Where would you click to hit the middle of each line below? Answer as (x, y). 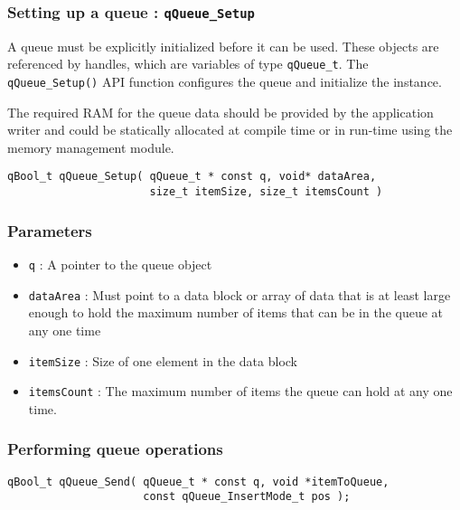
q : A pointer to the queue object (120, 264)
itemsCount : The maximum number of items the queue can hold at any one (240, 391)
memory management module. (91, 147)
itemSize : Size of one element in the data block (163, 360)
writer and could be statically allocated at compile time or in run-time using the (230, 130)
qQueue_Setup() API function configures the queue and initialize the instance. (225, 82)
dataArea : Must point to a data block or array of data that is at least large (239, 294)
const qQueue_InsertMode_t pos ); (247, 497)
